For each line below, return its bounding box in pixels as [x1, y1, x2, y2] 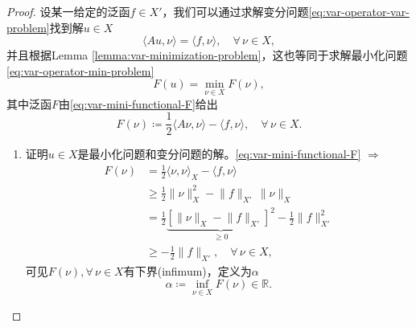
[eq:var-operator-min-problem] [6, 62, 154, 79]
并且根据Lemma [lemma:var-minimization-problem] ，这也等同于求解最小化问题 [6, 47, 408, 63]
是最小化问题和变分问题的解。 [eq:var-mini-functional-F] [77, 145, 361, 162]
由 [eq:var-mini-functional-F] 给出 [59, 95, 218, 112]
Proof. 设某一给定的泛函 [6, 3, 130, 19]
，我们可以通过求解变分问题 [162, 3, 309, 19]
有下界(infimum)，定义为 [123, 262, 252, 279]
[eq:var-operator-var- [308, 3, 410, 19]
